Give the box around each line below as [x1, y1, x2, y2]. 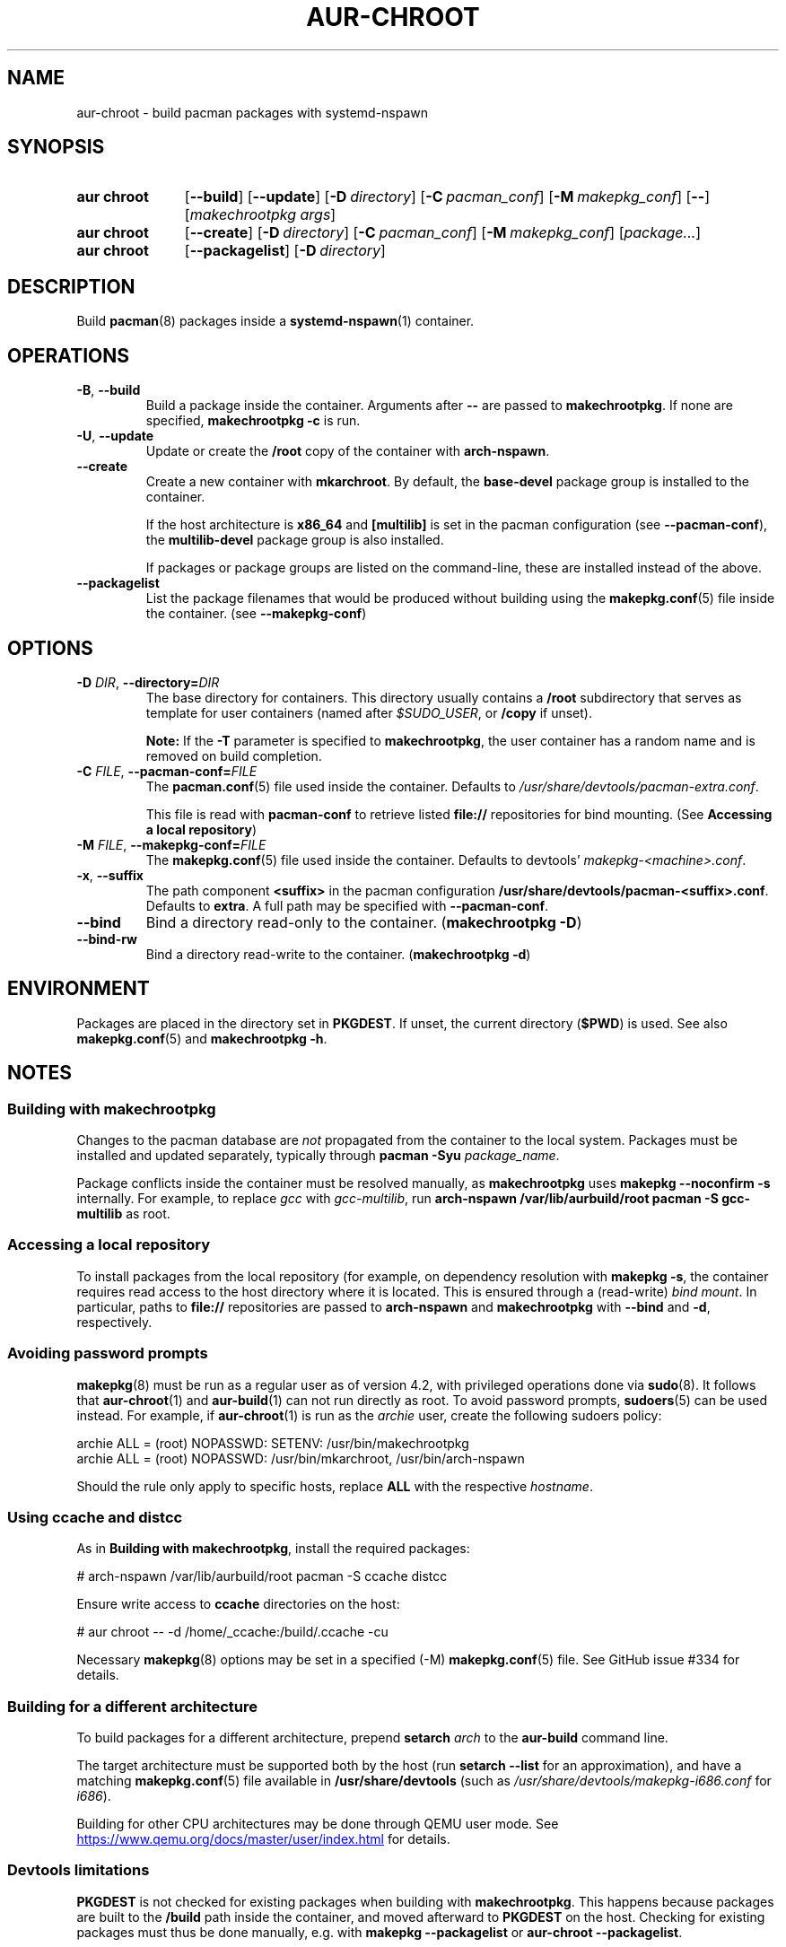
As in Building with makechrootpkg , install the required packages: [76, 1541, 470, 1557]
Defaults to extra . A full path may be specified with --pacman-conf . [145, 897, 549, 913]
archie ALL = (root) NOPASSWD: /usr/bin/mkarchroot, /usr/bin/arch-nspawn [76, 1450, 525, 1466]
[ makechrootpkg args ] [184, 205, 336, 224]
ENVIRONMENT [7, 977, 150, 1000]
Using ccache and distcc [7, 1507, 183, 1526]
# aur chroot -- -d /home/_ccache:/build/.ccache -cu [76, 1624, 389, 1640]
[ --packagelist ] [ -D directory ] [184, 241, 386, 260]
